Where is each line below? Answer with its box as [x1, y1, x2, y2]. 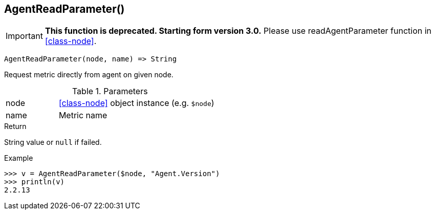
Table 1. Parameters [72, 86, 148, 97]
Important [6, 31, 43, 41]
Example [4, 154, 33, 163]
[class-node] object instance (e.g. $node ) [58, 98, 214, 109]
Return [4, 122, 27, 131]
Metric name [58, 110, 107, 121]
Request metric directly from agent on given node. [4, 70, 173, 79]
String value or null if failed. [4, 138, 102, 147]
